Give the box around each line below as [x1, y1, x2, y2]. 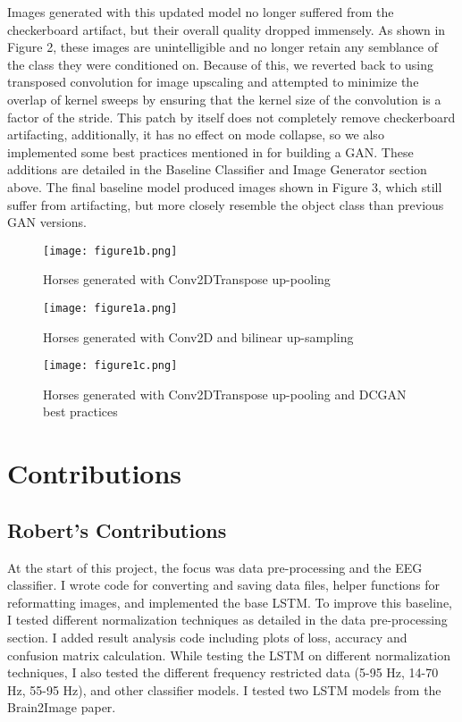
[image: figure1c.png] [43, 359, 178, 373]
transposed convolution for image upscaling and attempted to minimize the [7, 72, 419, 91]
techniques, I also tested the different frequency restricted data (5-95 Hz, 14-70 [7, 663, 439, 682]
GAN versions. [7, 213, 87, 231]
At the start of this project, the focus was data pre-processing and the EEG [7, 558, 423, 576]
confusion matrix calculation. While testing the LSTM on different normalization [7, 645, 450, 664]
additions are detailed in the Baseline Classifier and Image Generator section [7, 160, 427, 179]
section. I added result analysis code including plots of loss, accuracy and [7, 628, 407, 647]
